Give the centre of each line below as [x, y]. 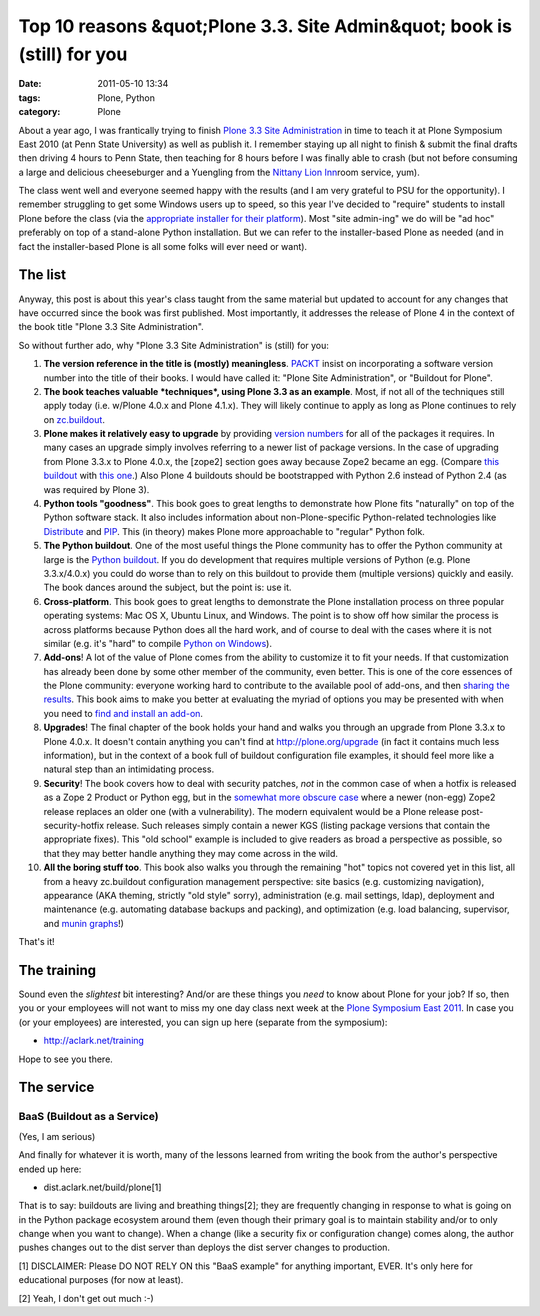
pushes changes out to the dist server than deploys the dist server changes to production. [204, 1247]
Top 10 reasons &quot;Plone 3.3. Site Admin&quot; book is [265, 26]
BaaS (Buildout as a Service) [88, 1117]
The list [42, 275]
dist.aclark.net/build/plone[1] [102, 1187]
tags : [29, 97]
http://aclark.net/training [94, 1041]
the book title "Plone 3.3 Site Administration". [111, 327]
